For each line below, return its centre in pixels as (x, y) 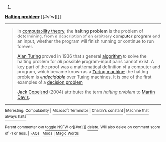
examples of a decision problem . (50, 82)
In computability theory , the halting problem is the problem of (80, 31)
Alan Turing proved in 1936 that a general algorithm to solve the (82, 56)
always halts (16, 117)
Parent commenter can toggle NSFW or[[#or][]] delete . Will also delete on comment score (83, 127)
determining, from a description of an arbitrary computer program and (89, 36)
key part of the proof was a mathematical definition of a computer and (89, 67)
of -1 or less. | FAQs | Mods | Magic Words (42, 133)
